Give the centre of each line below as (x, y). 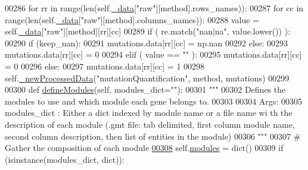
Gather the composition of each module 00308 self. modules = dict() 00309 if (144, 148)
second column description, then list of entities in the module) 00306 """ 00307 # (153, 136)
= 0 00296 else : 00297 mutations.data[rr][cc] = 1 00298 (105, 66)
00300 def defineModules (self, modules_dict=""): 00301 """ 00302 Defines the (145, 89)
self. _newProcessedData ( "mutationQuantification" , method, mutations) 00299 (147, 78)
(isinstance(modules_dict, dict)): (65, 159)
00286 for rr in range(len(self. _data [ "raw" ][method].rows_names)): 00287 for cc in (154, 8)
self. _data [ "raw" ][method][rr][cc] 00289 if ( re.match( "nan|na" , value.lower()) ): (148, 31)
